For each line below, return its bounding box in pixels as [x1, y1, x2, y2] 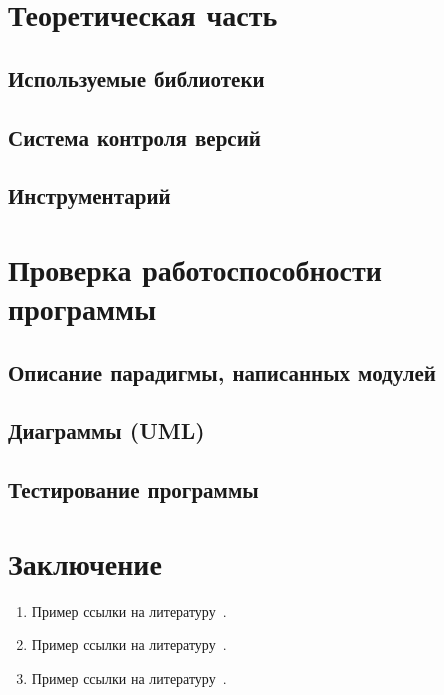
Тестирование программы [8, 474, 259, 505]
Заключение [8, 542, 162, 583]
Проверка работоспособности [8, 248, 382, 289]
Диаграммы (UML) [8, 415, 205, 446]
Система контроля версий [8, 121, 261, 152]
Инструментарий [8, 180, 171, 211]
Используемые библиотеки [8, 62, 265, 93]
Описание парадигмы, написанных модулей [8, 356, 436, 387]
